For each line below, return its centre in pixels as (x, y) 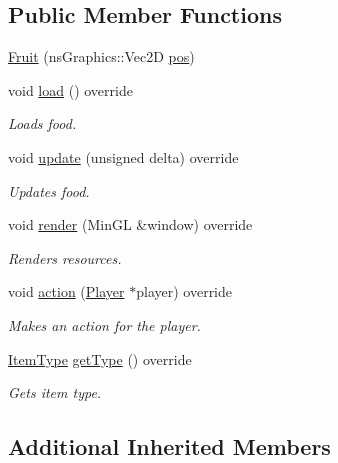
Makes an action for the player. (104, 324)
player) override (184, 291)
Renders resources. (65, 257)
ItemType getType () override (100, 358)
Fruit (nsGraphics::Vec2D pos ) (101, 56)
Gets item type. (55, 392)
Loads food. (42, 123)
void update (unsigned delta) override (123, 156)
